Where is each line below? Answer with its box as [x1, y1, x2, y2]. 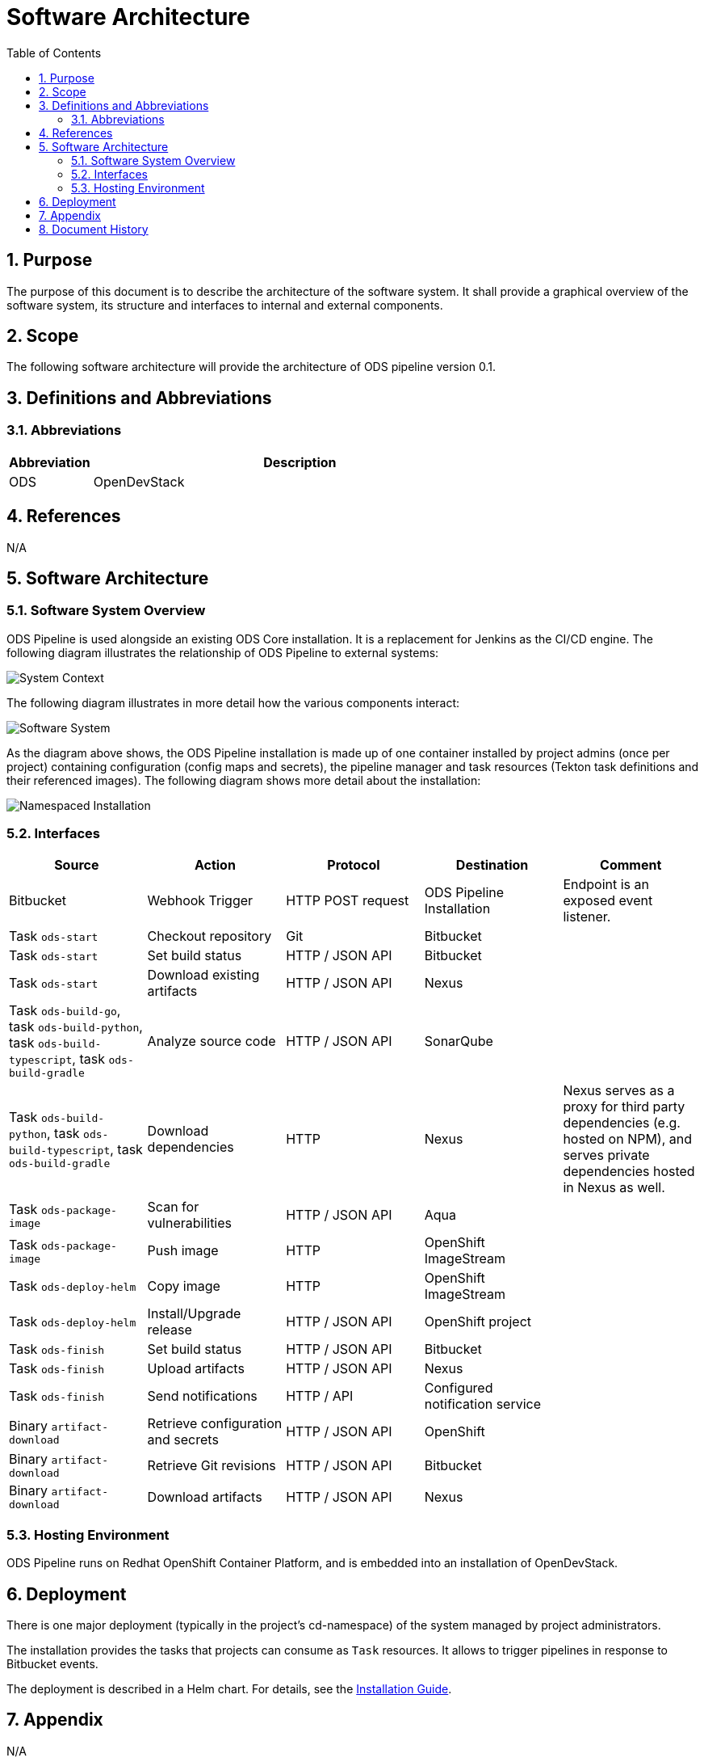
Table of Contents [6, 45, 102, 60]
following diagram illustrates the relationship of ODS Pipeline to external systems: [6, 645, 439, 660]
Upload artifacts [147, 1360, 245, 1377]
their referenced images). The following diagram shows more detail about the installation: [6, 773, 481, 787]
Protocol [327, 857, 380, 874]
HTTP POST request [286, 892, 409, 909]
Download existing [147, 967, 260, 984]
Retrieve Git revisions [147, 1456, 276, 1473]
